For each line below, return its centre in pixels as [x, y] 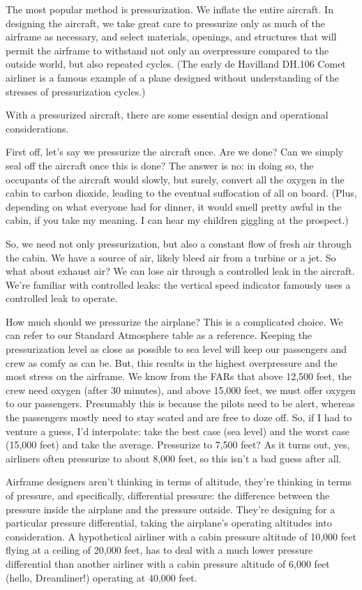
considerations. [37, 128]
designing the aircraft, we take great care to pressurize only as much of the [165, 23]
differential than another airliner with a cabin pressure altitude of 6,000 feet [168, 563]
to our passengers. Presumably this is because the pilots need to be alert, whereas [180, 403]
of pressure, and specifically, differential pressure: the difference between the [168, 495]
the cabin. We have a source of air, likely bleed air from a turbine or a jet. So [171, 257]
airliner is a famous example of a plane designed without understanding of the [173, 77]
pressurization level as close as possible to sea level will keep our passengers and [176, 349]
